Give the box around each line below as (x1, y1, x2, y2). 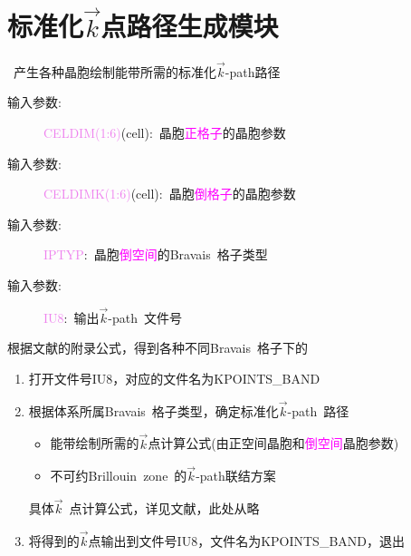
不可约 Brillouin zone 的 (50, 466, 187, 485)
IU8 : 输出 (43, 307, 100, 327)
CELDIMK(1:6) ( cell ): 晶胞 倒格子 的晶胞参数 (43, 184, 296, 203)
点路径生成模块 (100, 7, 279, 44)
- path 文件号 (108, 307, 182, 327)
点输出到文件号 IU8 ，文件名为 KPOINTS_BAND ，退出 (88, 532, 406, 551)
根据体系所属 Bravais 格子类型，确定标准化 (28, 401, 279, 420)
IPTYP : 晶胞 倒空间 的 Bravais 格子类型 (43, 245, 268, 264)
